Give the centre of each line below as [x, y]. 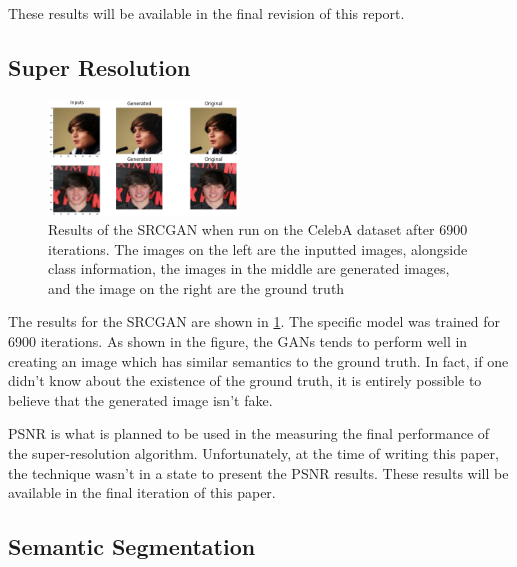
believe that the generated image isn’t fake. [140, 399]
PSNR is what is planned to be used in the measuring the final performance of [249, 433]
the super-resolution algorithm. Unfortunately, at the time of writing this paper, [253, 453]
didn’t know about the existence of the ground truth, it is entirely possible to [245, 380]
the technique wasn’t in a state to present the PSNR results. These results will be [258, 472]
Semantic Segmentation [132, 546]
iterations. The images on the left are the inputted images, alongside [258, 248]
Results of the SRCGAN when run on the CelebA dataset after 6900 [258, 229]
